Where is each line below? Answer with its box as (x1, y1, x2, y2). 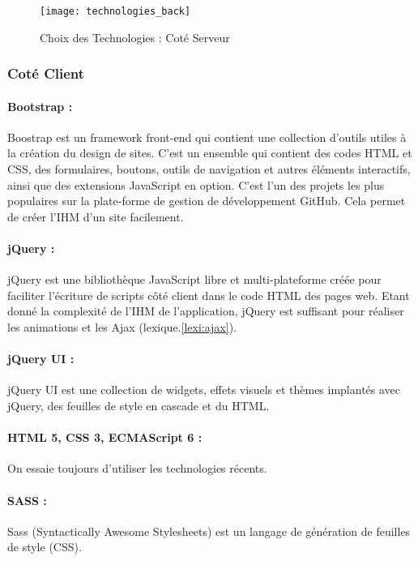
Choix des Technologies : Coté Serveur (40, 28, 230, 45)
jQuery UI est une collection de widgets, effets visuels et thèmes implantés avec (7, 381, 401, 398)
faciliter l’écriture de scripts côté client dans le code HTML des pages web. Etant (7, 286, 410, 303)
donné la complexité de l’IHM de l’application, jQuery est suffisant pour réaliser (7, 302, 404, 319)
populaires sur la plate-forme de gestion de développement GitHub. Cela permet (7, 192, 406, 209)
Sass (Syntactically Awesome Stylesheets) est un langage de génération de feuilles (7, 522, 411, 539)
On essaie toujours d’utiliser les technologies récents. (7, 460, 267, 477)
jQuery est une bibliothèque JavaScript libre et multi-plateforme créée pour (7, 271, 382, 288)
